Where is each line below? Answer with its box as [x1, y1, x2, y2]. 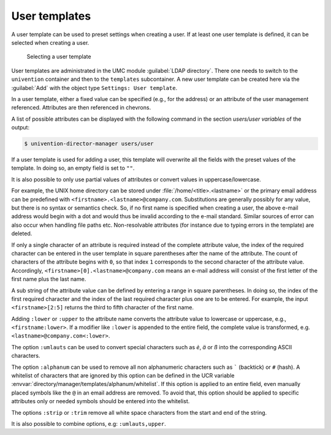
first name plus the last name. [11, 276, 86, 283]
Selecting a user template [26, 53, 91, 61]
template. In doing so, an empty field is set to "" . [11, 164, 135, 172]
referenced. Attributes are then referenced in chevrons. [11, 104, 151, 112]
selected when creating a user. [11, 39, 89, 46]
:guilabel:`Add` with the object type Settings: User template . [11, 84, 178, 91]
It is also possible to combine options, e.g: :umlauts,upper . [11, 420, 166, 427]
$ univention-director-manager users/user [24, 140, 154, 147]
